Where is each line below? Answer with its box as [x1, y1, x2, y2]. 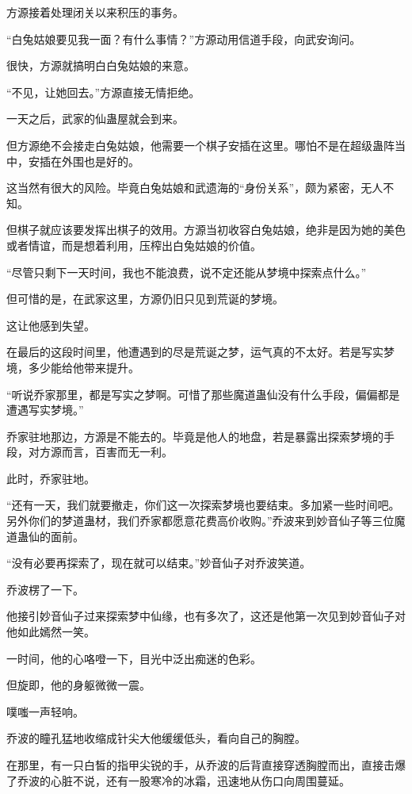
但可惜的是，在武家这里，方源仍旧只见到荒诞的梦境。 [6, 290, 284, 307]
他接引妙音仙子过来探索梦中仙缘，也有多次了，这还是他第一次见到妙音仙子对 [6, 608, 406, 624]
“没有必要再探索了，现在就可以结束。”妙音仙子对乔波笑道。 [6, 554, 311, 571]
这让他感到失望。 [6, 316, 95, 333]
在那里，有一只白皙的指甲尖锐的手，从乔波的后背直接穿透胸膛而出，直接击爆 [6, 757, 406, 773]
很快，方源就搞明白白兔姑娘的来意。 [6, 57, 195, 74]
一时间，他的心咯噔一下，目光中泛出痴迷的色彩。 [6, 650, 261, 666]
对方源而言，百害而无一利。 [28, 443, 173, 460]
